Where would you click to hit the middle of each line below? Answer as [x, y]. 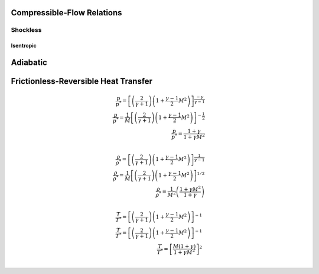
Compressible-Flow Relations [66, 13]
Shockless [26, 30]
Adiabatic [29, 62]
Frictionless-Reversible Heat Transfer [82, 82]
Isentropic [24, 46]
